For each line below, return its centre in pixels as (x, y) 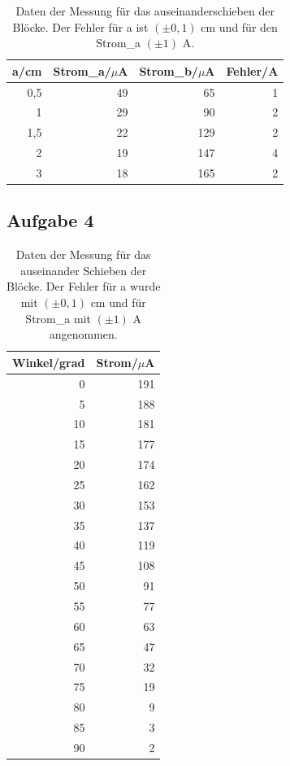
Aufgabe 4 (50, 220)
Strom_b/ (169, 70)
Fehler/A (252, 70)
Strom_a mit (58, 318)
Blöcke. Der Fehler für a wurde (84, 286)
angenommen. (83, 334)
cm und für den (239, 26)
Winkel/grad (49, 362)
